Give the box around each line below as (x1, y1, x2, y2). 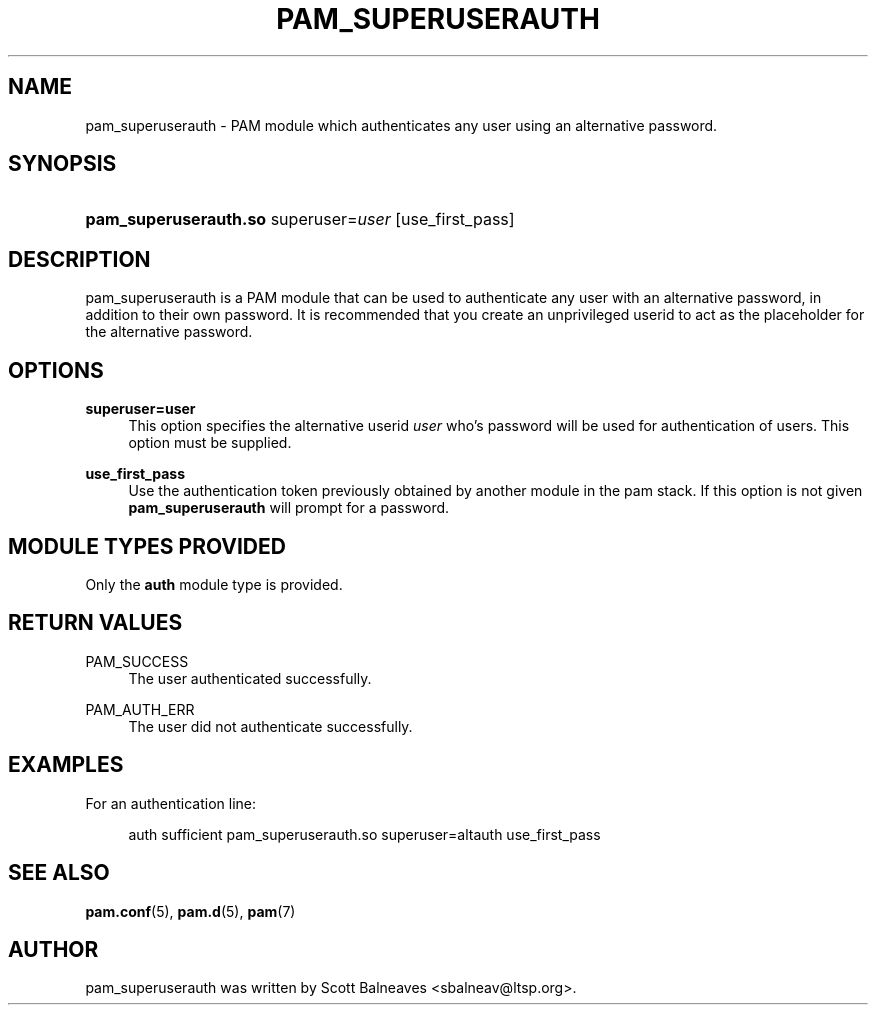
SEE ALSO (8, 860, 110, 886)
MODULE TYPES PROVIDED (8, 533, 286, 559)
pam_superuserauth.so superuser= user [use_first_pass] (85, 209, 515, 230)
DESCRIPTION (8, 246, 151, 272)
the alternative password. (85, 323, 253, 341)
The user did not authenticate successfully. (128, 717, 413, 735)
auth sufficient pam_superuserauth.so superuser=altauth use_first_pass (128, 825, 601, 843)
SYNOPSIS (8, 151, 117, 177)
